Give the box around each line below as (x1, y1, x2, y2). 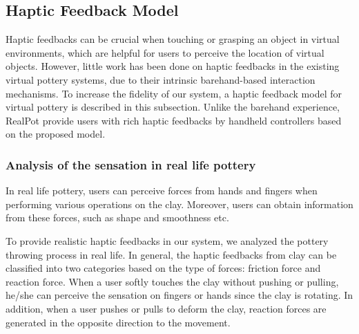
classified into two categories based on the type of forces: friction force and (6, 261, 321, 275)
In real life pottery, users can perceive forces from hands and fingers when (6, 183, 318, 198)
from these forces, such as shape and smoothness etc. (6, 210, 229, 225)
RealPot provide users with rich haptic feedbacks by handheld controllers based (6, 113, 342, 127)
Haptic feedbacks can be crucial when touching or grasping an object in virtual (6, 32, 340, 46)
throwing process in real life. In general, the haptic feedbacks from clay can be (6, 247, 337, 261)
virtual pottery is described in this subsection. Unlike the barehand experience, (6, 100, 340, 114)
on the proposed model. (6, 127, 106, 141)
